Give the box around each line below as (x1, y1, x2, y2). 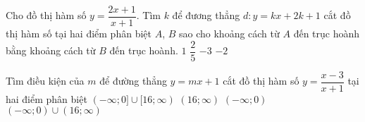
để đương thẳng (172, 8, 240, 23)
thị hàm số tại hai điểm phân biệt (6, 26, 151, 41)
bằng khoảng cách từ (6, 43, 96, 58)
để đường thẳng (99, 73, 167, 88)
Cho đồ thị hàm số (6, 8, 87, 23)
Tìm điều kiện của (6, 73, 85, 88)
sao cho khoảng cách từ (179, 26, 280, 41)
